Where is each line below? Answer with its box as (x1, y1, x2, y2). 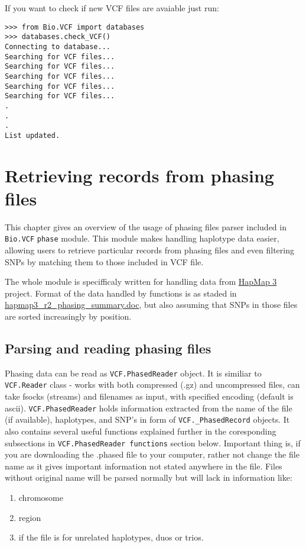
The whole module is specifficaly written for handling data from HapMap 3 (5, 275, 277, 288)
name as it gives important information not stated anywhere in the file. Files (5, 459, 282, 472)
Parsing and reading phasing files (5, 339, 211, 357)
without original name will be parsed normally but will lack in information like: (5, 471, 292, 484)
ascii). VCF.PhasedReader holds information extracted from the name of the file (5, 401, 292, 414)
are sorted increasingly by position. (5, 310, 132, 322)
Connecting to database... (5, 42, 110, 51)
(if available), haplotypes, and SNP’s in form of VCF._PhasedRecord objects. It (5, 413, 290, 426)
